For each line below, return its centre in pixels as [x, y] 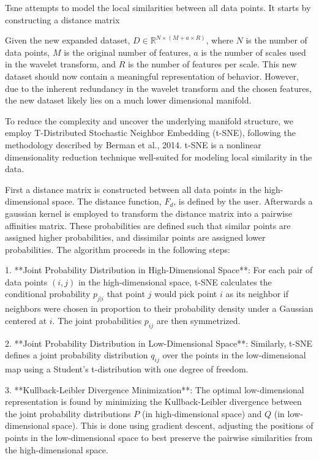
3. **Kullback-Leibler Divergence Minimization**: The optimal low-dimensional [155, 389]
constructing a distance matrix [62, 19]
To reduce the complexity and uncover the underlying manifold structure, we [149, 120]
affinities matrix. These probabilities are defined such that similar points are [148, 225]
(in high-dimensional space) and [202, 413]
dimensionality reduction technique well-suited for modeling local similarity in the [159, 156]
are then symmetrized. [198, 320]
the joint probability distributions [68, 413]
